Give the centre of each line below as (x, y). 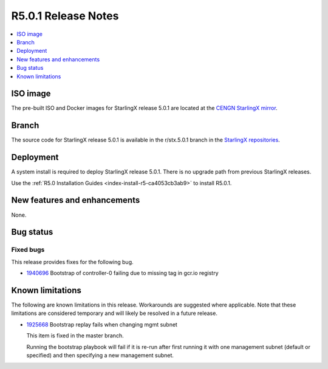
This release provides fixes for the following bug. (72, 262)
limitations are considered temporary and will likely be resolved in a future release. (114, 313)
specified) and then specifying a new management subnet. (100, 355)
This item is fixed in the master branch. (75, 336)
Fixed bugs (28, 250)
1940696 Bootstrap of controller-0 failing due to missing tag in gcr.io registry (122, 273)
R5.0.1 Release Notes (65, 16)
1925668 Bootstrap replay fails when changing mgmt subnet (102, 324)
